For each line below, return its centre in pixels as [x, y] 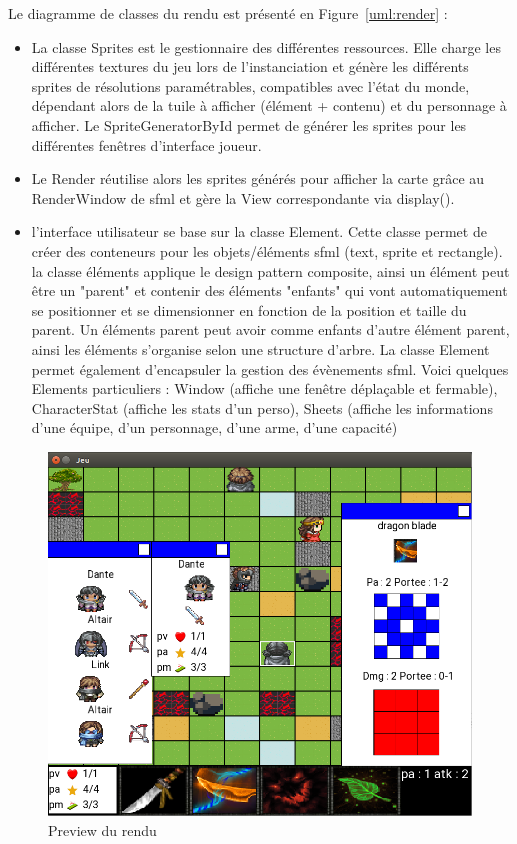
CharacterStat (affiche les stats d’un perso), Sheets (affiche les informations [262, 407]
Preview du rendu [102, 829]
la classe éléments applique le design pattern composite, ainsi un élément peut [270, 270]
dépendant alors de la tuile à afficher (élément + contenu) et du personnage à [269, 105]
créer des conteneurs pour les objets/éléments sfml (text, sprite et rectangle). [267, 250]
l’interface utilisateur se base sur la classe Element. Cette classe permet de [259, 231]
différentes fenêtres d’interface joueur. [146, 144]
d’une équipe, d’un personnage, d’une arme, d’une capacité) [214, 427]
